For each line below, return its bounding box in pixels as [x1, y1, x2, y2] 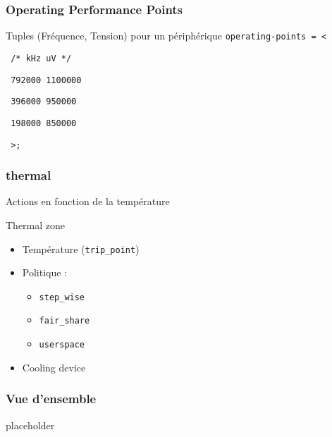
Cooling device [22, 359, 86, 374]
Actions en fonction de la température [6, 194, 170, 209]
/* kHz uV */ [11, 53, 72, 63]
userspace [39, 340, 85, 350]
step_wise [39, 292, 85, 302]
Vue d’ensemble [6, 390, 97, 407]
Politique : [22, 265, 68, 280]
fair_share [39, 316, 90, 326]
